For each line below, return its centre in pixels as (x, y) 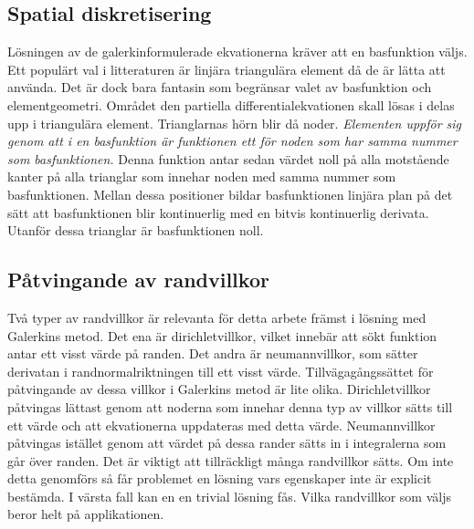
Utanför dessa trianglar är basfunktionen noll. (136, 230)
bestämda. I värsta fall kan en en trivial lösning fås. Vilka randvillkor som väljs (229, 496)
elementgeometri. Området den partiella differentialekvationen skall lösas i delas (231, 104)
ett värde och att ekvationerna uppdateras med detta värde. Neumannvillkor (221, 425)
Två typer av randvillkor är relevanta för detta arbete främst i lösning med (217, 317)
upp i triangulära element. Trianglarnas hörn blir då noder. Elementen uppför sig (235, 123)
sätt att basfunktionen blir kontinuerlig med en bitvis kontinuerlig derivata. (218, 212)
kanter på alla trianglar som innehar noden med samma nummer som (202, 176)
